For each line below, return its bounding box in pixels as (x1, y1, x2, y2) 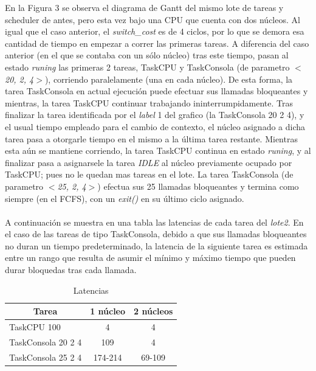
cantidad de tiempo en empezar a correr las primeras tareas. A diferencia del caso (5, 36, 309, 49)
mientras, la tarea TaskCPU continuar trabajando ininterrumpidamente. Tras (5, 96, 294, 109)
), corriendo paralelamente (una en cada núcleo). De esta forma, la (44, 72, 293, 85)
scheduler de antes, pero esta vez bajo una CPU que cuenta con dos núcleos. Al (5, 13, 300, 26)
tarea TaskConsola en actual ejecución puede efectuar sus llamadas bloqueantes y (5, 85, 308, 97)
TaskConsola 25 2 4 (9, 350, 82, 363)
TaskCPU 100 (9, 321, 61, 333)
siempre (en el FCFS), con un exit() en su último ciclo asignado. (5, 192, 244, 204)
